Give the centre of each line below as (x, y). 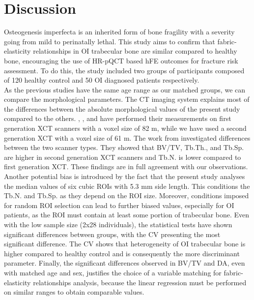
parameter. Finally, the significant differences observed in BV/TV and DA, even (125, 263)
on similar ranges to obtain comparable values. (74, 292)
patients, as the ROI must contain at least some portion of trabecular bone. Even (127, 215)
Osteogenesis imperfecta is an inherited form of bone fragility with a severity (119, 32)
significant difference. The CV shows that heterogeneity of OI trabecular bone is (125, 244)
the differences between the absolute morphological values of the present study (122, 108)
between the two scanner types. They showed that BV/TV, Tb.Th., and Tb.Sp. (124, 147)
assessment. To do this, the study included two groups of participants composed (124, 70)
